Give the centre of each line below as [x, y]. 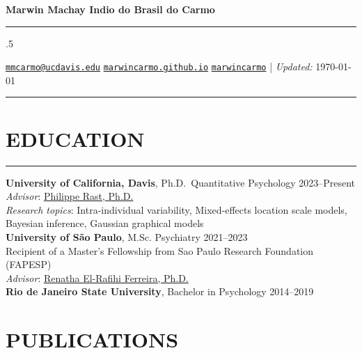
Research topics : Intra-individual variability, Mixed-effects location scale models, [176, 209]
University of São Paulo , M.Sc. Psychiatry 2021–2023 [127, 236]
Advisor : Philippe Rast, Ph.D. [70, 196]
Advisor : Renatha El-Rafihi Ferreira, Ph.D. [97, 277]
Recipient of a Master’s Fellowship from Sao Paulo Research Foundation [160, 250]
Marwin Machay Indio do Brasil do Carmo [110, 9]
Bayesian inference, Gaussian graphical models [105, 223]
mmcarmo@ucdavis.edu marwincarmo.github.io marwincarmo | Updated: [159, 66]
